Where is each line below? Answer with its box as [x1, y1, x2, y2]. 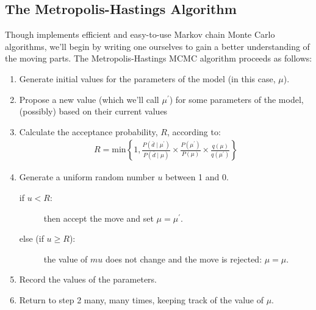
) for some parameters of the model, [169, 93, 304, 105]
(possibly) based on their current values [19, 105, 168, 118]
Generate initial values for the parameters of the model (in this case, [19, 72, 276, 85]
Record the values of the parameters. [19, 273, 157, 286]
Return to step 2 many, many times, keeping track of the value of [19, 293, 264, 306]
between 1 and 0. [165, 171, 229, 183]
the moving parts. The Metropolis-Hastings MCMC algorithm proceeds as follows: [5, 52, 312, 65]
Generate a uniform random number [19, 171, 155, 183]
